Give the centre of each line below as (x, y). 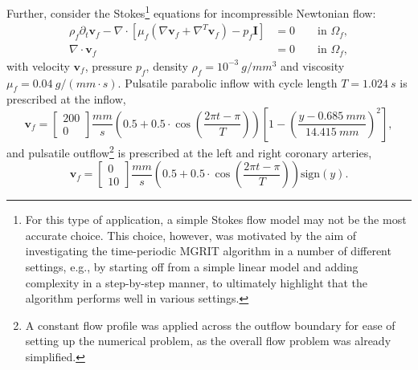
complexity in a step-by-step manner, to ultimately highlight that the (197, 282)
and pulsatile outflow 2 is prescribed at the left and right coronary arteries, (189, 151)
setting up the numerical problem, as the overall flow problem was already (208, 341)
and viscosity (312, 65)
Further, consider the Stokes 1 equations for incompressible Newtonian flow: (191, 12)
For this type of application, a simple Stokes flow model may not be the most (216, 220)
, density (167, 65)
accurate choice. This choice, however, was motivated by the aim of (191, 235)
